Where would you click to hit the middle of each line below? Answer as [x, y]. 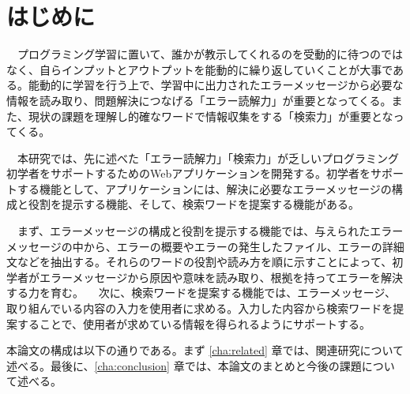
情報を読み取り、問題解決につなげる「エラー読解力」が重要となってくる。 [199, 100]
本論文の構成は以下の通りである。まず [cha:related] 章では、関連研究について [205, 350]
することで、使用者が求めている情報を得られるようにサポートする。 [194, 323]
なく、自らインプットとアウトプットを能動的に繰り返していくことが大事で [200, 69]
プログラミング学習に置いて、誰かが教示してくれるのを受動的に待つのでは [210, 54]
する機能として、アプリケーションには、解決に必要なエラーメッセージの [204, 188]
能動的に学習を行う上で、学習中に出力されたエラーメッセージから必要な [216, 85]
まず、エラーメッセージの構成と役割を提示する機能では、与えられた [194, 231]
